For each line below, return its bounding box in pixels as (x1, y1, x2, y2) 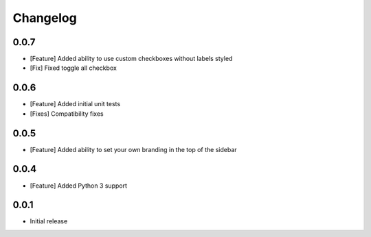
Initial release (30, 217, 68, 225)
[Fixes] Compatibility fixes (30, 110, 104, 118)
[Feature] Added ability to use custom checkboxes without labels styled (30, 55, 233, 63)
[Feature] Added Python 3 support (30, 182, 127, 190)
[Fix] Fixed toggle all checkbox (30, 64, 117, 72)
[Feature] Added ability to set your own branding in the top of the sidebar (30, 145, 237, 153)
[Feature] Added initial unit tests (30, 100, 120, 108)
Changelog (12, 10, 77, 25)
